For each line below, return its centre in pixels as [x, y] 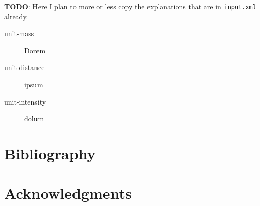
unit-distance [24, 67]
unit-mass [19, 33]
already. [16, 16]
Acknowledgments [68, 193]
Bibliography [50, 153]
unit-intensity [25, 101]
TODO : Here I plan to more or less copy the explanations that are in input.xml [130, 6]
